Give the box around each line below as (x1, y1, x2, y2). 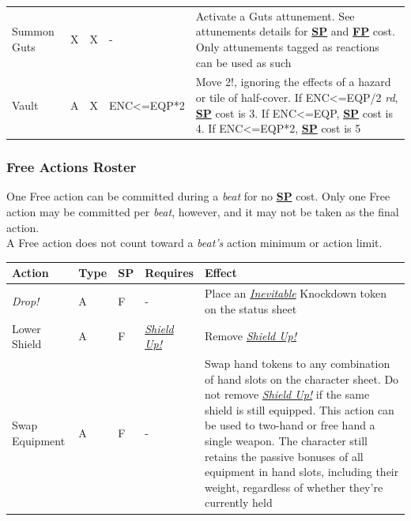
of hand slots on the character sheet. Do (205, 370, 399, 387)
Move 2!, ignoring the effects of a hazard (195, 73, 391, 90)
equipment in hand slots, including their (205, 463, 399, 480)
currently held (205, 494, 273, 511)
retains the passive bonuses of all (205, 448, 364, 464)
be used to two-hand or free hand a (205, 417, 375, 433)
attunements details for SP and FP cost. (195, 23, 395, 39)
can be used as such (195, 54, 292, 70)
